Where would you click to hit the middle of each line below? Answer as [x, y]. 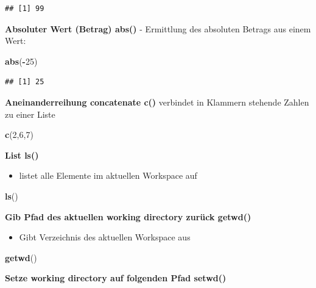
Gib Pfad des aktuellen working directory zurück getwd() [128, 216]
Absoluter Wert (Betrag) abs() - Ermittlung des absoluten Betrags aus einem [158, 28]
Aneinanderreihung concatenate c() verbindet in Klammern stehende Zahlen [157, 102]
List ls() [22, 155]
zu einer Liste [30, 114]
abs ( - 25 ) [21, 61]
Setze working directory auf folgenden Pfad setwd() [116, 278]
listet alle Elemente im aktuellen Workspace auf [108, 175]
